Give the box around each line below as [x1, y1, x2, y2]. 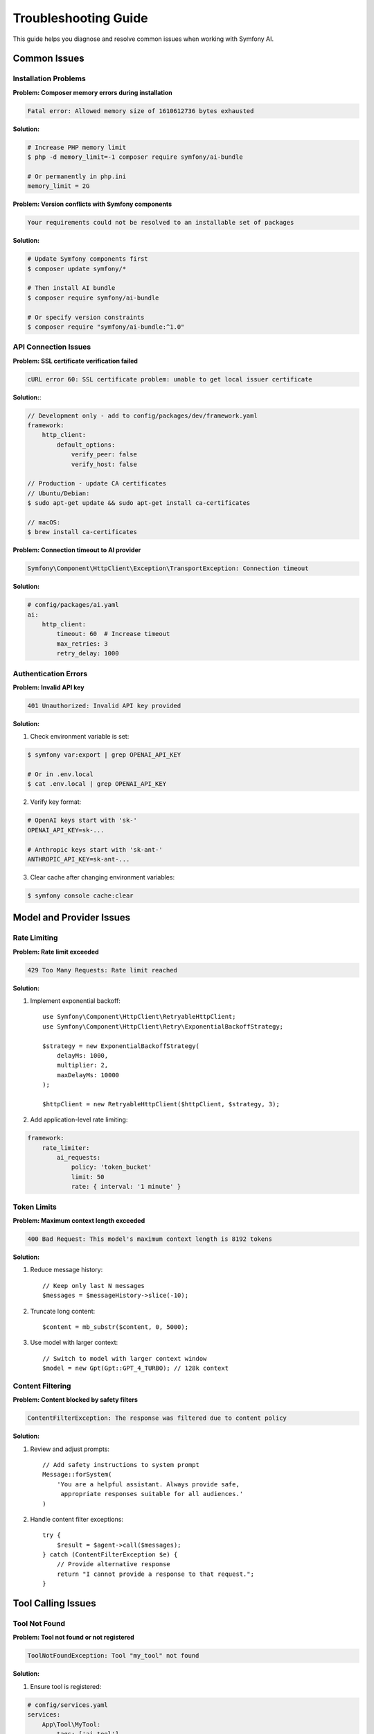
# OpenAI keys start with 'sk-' [27, 816, 138, 825]
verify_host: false [71, 460, 138, 468]
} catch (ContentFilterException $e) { [42, 1551, 178, 1559]
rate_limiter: [42, 1144, 90, 1151]
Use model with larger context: [30, 1339, 118, 1347]
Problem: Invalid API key [12, 683, 84, 692]
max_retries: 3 [56, 639, 109, 648]
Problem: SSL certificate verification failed [12, 357, 139, 365]
